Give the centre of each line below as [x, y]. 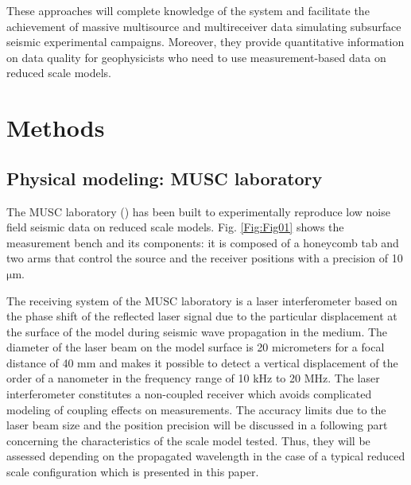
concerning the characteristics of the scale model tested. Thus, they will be [188, 440]
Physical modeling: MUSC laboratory [165, 178]
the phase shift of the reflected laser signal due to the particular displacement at [202, 316]
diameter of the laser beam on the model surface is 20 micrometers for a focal [196, 347]
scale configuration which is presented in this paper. [133, 472]
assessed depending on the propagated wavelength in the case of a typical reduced [206, 456]
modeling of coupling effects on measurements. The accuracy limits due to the [196, 409]
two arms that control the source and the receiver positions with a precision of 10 [205, 258]
